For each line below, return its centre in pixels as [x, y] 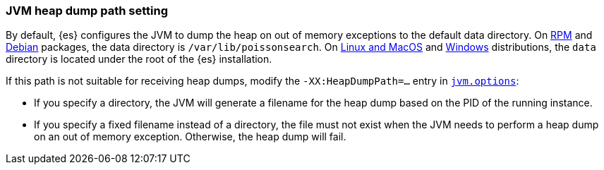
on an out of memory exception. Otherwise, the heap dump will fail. [190, 137]
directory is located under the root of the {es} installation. [139, 59]
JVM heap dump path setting [87, 11]
